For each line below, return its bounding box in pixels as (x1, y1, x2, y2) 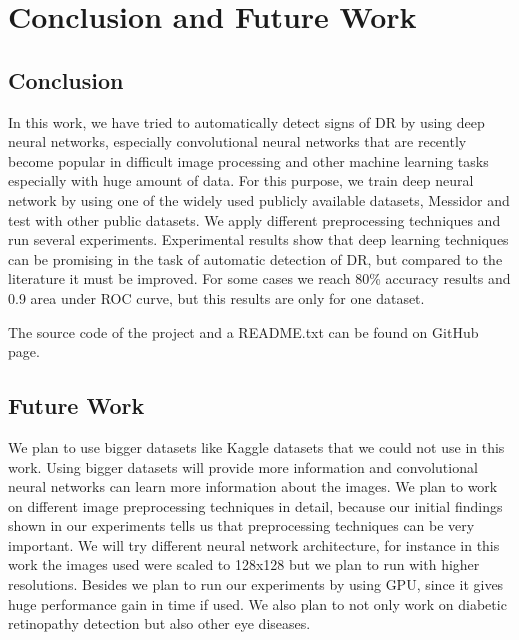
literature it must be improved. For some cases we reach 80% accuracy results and (8, 268, 511, 289)
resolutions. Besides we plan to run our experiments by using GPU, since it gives (8, 574, 504, 595)
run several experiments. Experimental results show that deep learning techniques (8, 229, 509, 250)
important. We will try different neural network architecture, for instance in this (8, 534, 500, 555)
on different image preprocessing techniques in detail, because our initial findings (8, 495, 503, 516)
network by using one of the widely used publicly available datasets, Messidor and (8, 189, 510, 210)
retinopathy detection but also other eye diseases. (8, 613, 311, 634)
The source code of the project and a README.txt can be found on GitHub (8, 321, 479, 342)
